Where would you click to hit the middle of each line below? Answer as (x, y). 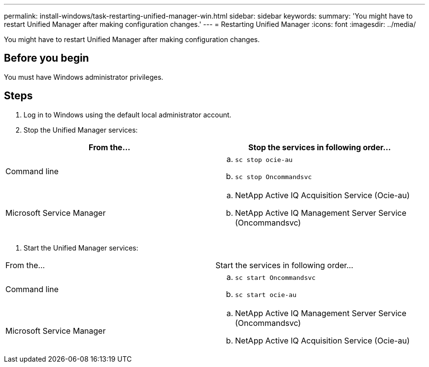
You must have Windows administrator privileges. (84, 77)
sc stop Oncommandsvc (274, 177)
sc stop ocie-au (264, 160)
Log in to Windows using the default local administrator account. (128, 115)
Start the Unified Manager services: (81, 248)
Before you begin (47, 58)
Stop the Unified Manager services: (81, 130)
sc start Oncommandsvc (275, 277)
